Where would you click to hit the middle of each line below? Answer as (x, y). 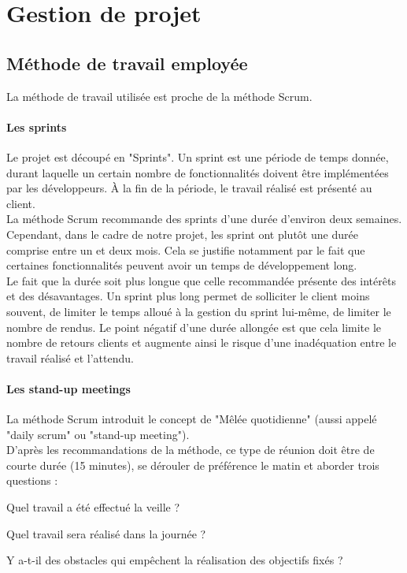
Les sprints (37, 127)
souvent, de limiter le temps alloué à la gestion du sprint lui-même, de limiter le (199, 311)
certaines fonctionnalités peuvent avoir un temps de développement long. (182, 265)
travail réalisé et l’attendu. (70, 357)
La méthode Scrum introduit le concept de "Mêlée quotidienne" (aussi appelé (192, 419)
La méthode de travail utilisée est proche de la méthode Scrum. (159, 96)
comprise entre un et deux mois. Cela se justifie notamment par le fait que (186, 249)
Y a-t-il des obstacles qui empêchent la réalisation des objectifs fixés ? (175, 560)
